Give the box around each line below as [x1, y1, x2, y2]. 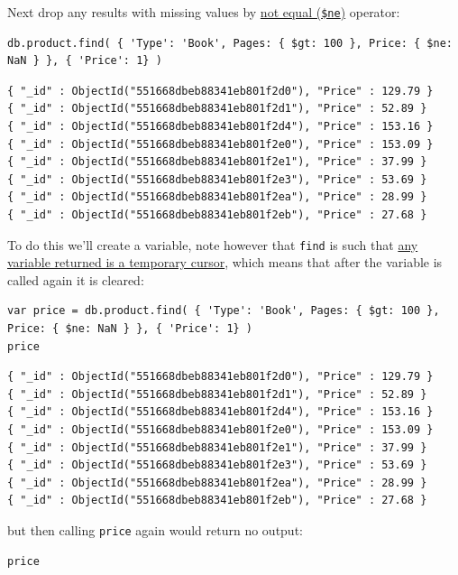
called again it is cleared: [7, 270, 144, 289]
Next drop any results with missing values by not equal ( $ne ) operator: [7, 3, 400, 21]
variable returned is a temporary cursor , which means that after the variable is [7, 253, 443, 272]
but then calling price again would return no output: [7, 520, 303, 539]
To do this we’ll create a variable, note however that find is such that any [7, 235, 418, 254]
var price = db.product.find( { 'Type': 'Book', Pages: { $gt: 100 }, [7, 304, 440, 318]
